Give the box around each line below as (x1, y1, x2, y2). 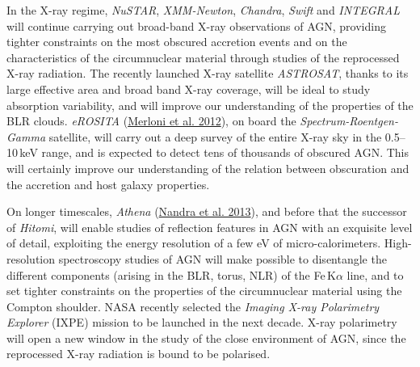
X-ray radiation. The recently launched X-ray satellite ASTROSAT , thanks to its (6, 65, 409, 82)
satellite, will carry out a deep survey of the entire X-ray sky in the (48, 128, 382, 145)
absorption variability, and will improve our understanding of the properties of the (6, 96, 414, 113)
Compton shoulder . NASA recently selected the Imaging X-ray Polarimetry (6, 297, 380, 314)
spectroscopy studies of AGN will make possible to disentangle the (58, 250, 387, 267)
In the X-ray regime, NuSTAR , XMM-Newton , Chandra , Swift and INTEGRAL (6, 2, 400, 18)
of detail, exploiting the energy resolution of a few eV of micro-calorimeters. (6, 234, 381, 251)
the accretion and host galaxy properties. (6, 175, 210, 192)
